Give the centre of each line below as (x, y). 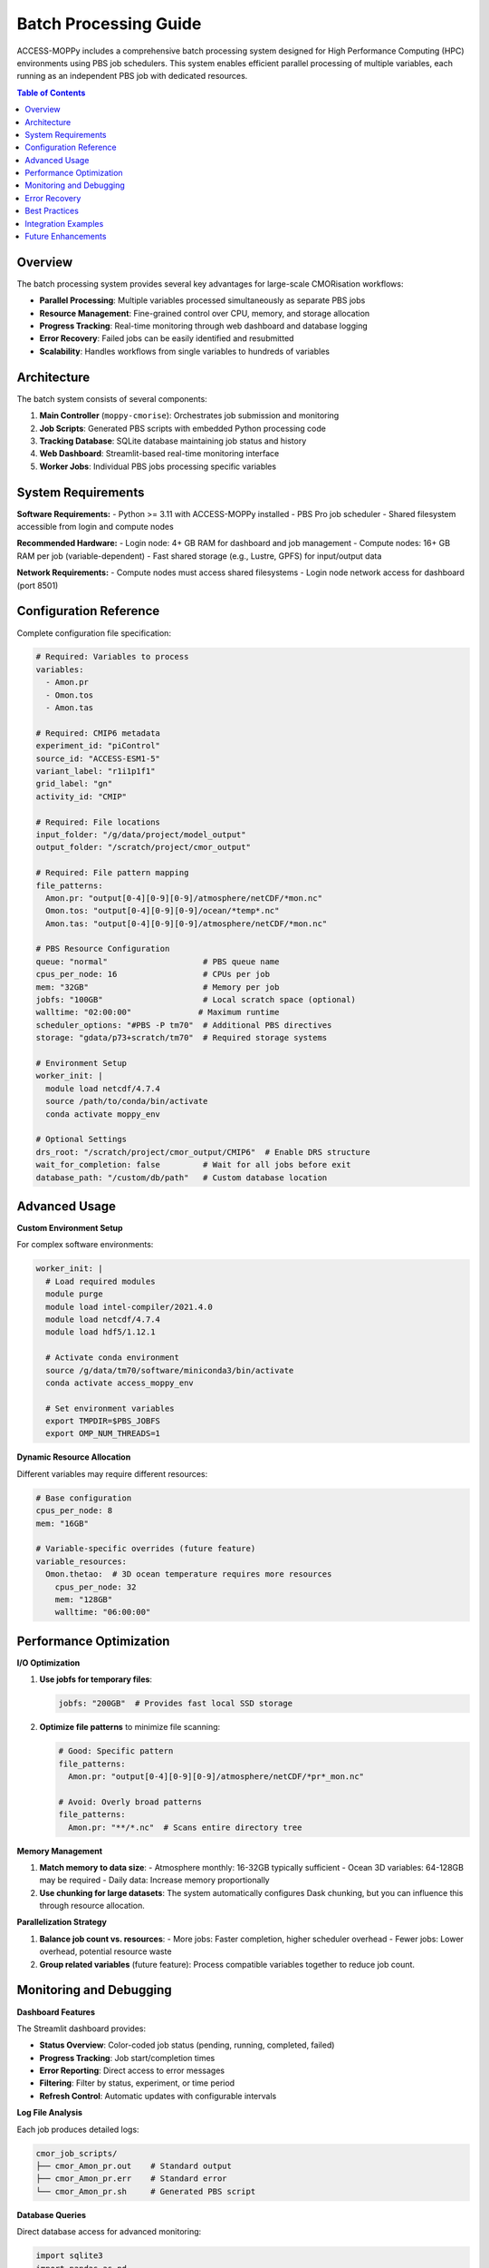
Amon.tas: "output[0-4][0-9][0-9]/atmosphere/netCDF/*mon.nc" (187, 924)
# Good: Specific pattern (116, 1751)
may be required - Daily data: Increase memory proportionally (155, 1880)
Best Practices (52, 211)
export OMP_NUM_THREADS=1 (103, 1434)
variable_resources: (81, 1561)
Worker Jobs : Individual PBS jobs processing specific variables (158, 466)
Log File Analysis (50, 2113)
